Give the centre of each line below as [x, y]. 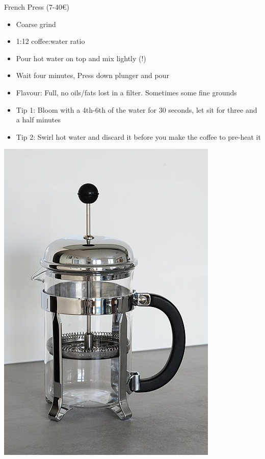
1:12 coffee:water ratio [50, 41]
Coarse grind [36, 24]
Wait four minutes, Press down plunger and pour [92, 75]
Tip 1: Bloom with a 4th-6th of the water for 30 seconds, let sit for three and [137, 109]
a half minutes [38, 120]
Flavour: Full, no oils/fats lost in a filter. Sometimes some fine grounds [126, 92]
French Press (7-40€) [37, 7]
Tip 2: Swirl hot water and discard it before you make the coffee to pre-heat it [138, 136]
